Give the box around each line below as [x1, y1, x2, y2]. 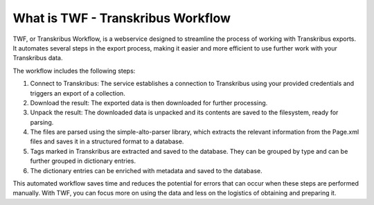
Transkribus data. [12, 54, 63, 62]
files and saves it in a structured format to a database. [30, 137, 184, 145]
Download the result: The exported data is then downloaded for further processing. [30, 98, 268, 107]
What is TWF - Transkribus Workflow [12, 10, 231, 26]
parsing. [30, 118, 54, 126]
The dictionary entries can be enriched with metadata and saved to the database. [30, 166, 262, 175]
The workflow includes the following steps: [12, 66, 136, 75]
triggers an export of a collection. [30, 89, 126, 97]
